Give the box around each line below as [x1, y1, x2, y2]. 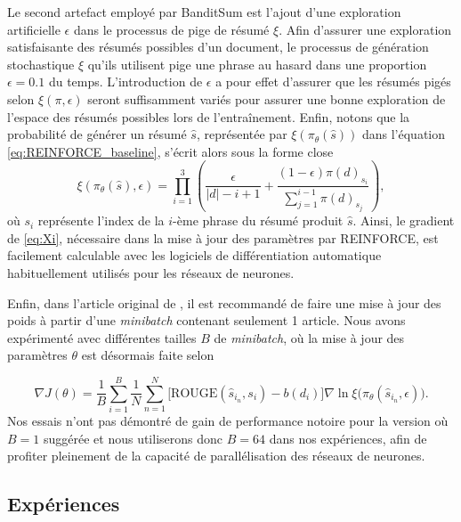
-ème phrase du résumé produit [173, 211, 344, 230]
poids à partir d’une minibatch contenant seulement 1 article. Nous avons [7, 311, 406, 330]
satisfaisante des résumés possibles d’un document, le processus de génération [7, 37, 429, 56]
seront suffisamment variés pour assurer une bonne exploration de [87, 89, 446, 108]
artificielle [7, 20, 61, 38]
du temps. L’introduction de [48, 72, 203, 91]
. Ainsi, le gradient [352, 211, 455, 230]
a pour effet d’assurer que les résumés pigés [215, 72, 451, 91]
